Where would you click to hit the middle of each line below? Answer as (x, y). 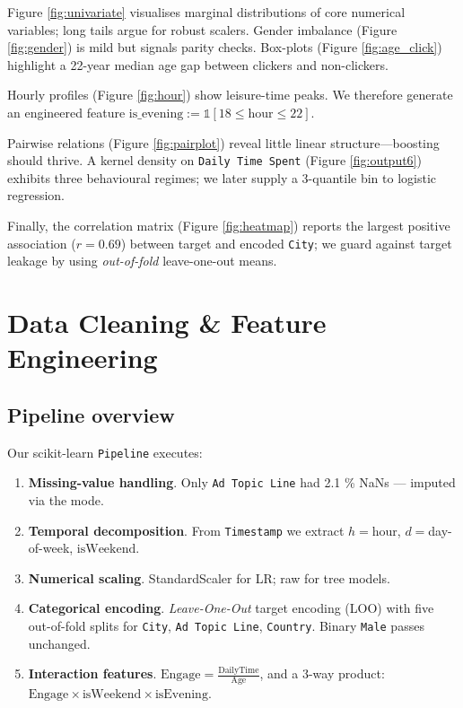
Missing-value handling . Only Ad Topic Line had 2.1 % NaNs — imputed (242, 482)
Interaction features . (92, 673)
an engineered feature (66, 112)
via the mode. (66, 499)
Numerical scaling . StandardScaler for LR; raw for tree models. (209, 577)
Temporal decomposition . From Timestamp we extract (186, 530)
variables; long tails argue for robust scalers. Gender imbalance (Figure (202, 29)
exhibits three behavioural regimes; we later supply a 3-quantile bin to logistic (222, 177)
